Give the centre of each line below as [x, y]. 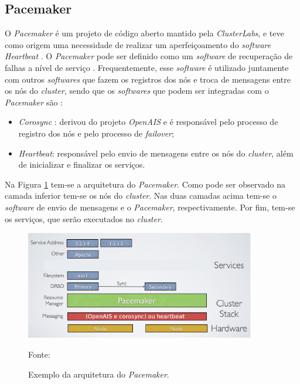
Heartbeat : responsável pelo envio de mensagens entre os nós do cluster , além [156, 153]
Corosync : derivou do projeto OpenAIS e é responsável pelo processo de [148, 122]
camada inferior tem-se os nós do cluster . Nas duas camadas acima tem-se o [141, 196]
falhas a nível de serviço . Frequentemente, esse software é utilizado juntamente [147, 67]
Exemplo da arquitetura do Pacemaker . [99, 374]
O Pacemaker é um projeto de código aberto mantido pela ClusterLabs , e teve [144, 33]
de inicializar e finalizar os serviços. [82, 164]
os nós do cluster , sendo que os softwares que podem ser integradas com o [137, 91]
